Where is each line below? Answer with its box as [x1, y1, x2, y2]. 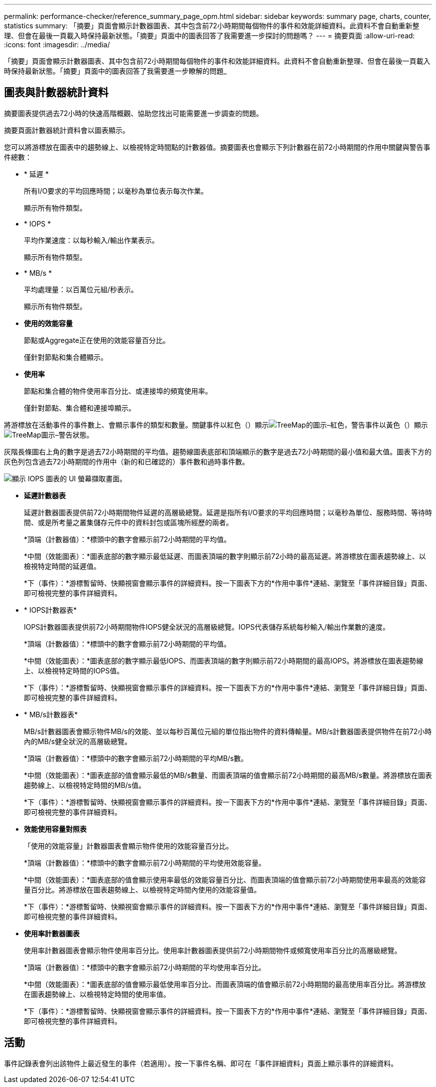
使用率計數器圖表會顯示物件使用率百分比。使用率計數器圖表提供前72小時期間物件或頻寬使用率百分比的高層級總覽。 [24, 946, 402, 955]
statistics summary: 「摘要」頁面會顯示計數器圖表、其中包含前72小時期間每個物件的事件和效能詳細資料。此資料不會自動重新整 [4, 21, 420, 30]
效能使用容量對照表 [24, 824, 87, 833]
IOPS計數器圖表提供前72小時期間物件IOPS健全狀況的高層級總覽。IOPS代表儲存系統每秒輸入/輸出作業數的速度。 [24, 622, 390, 631]
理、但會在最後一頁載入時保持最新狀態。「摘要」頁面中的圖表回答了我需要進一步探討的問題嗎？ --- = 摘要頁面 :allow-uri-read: [4, 31, 415, 40]
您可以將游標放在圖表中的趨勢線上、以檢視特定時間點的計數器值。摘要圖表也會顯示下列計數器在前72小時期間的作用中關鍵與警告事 [4, 142, 431, 151]
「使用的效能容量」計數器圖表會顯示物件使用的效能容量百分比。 [24, 841, 233, 850]
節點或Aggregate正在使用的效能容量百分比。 [24, 335, 170, 344]
